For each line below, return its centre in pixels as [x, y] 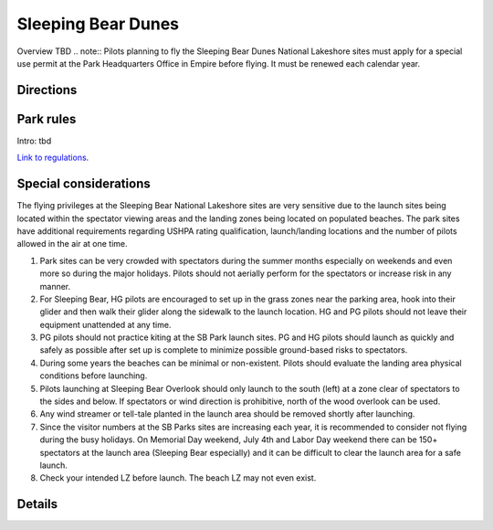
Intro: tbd [34, 141]
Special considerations [84, 184]
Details [37, 504]
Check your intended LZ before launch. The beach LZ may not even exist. [178, 478]
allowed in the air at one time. [72, 244]
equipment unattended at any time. [105, 324]
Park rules [47, 119]
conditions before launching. [94, 376]
